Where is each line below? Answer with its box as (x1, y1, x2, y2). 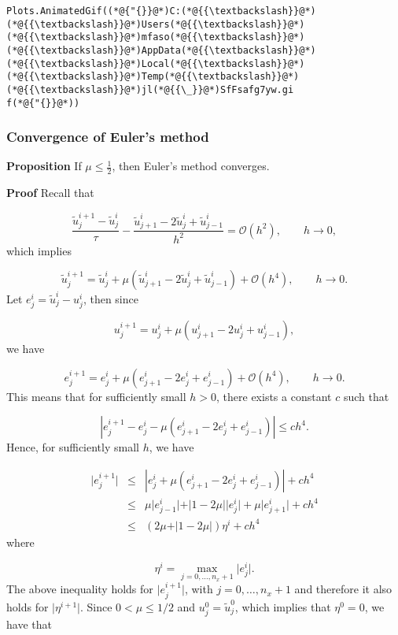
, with (184, 581, 213, 597)
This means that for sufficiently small (6, 388, 186, 404)
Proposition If (6, 158, 82, 174)
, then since (83, 290, 138, 306)
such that (343, 388, 389, 404)
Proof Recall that (6, 184, 94, 201)
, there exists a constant (216, 388, 332, 404)
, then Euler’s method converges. (112, 158, 270, 174)
